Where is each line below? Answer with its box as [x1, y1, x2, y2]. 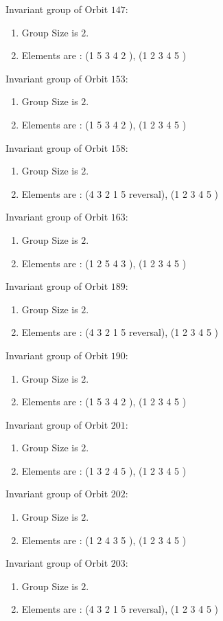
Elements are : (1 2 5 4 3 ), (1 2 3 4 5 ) [21, 256, 187, 270]
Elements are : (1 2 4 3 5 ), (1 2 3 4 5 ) [21, 532, 187, 547]
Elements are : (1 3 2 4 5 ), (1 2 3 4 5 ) [21, 463, 187, 477]
